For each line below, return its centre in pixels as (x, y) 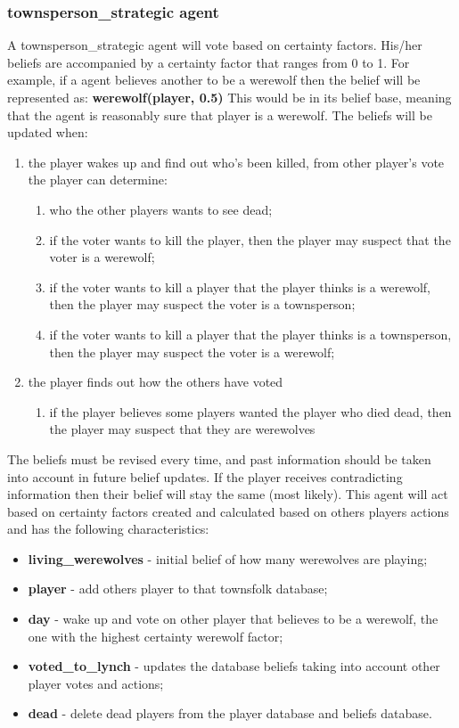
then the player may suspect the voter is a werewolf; (192, 352)
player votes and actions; (96, 683)
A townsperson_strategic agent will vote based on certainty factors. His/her (215, 45)
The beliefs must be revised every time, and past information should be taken (219, 458)
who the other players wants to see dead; (161, 209)
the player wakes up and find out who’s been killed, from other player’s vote (236, 162)
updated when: (48, 132)
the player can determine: (98, 180)
